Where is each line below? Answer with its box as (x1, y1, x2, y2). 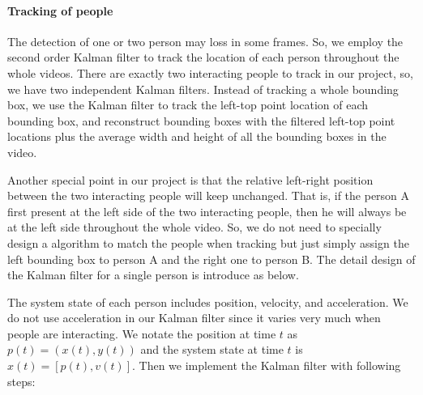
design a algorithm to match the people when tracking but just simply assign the (7, 234, 409, 251)
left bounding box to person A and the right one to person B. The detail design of (7, 250, 416, 267)
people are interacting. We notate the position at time (7, 325, 276, 342)
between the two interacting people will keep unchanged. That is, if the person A (7, 187, 410, 204)
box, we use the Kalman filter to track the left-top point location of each (7, 96, 369, 113)
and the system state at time (140, 341, 284, 358)
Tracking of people (7, 2, 113, 19)
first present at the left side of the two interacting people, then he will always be (7, 202, 407, 219)
